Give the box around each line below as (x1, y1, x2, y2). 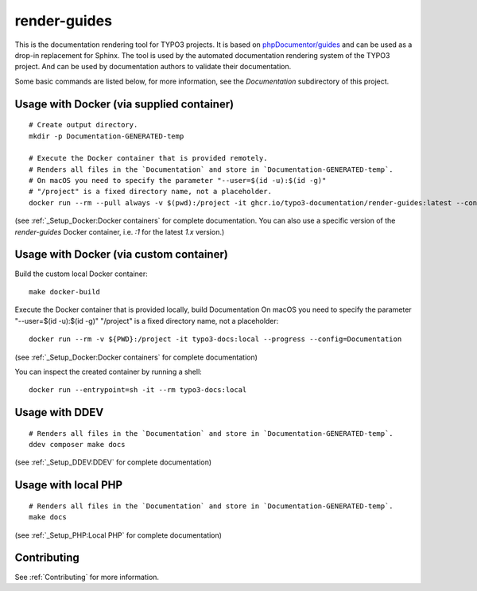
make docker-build (29, 287, 101, 296)
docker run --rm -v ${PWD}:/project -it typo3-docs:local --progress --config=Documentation (29, 335, 402, 344)
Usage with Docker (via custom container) (14, 247, 228, 262)
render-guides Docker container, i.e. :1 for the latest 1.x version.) (14, 227, 225, 236)
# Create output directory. (29, 120, 138, 130)
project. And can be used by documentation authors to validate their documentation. (14, 62, 292, 72)
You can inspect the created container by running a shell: (14, 367, 202, 376)
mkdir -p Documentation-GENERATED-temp (29, 131, 184, 141)
